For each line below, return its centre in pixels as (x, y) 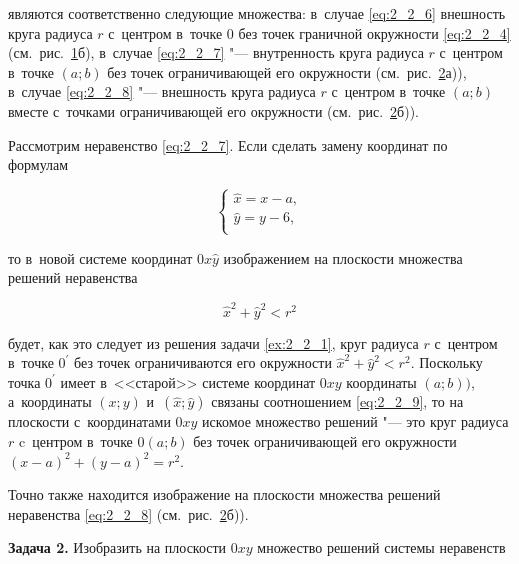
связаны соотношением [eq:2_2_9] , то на (337, 401)
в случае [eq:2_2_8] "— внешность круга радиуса (162, 91)
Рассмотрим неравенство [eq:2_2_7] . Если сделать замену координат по (228, 144)
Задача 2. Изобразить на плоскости (117, 547)
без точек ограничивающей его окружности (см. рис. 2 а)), (287, 71)
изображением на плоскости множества (343, 257)
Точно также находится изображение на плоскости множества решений (224, 494)
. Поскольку (446, 362)
